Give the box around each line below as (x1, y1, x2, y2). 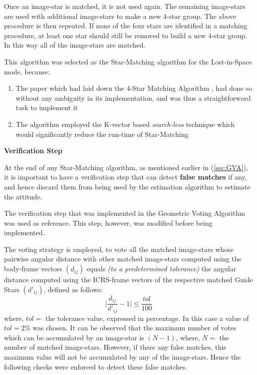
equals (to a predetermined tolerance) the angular (86, 263, 236, 274)
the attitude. (4, 191, 43, 201)
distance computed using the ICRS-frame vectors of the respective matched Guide (4, 274, 253, 285)
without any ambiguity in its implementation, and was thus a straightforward (15, 92, 251, 103)
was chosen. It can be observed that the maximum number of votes (33, 322, 237, 333)
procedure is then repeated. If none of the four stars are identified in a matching (4, 20, 248, 31)
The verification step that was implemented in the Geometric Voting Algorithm (4, 208, 245, 218)
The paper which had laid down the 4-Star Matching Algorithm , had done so (15, 83, 252, 93)
